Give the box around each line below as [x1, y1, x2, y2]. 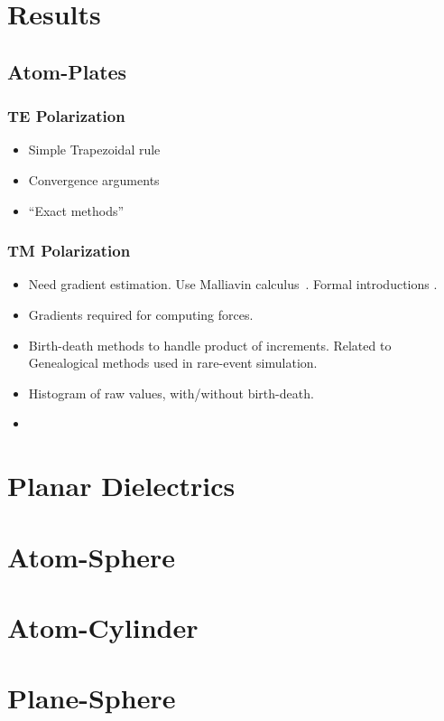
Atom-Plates [7, 57, 127, 85]
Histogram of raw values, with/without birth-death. [28, 383, 314, 402]
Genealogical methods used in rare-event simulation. [28, 353, 318, 372]
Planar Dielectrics [7, 467, 236, 504]
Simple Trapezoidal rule [28, 140, 161, 159]
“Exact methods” [28, 201, 125, 220]
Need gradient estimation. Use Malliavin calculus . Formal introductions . [28, 275, 438, 294]
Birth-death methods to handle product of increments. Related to [28, 335, 392, 354]
